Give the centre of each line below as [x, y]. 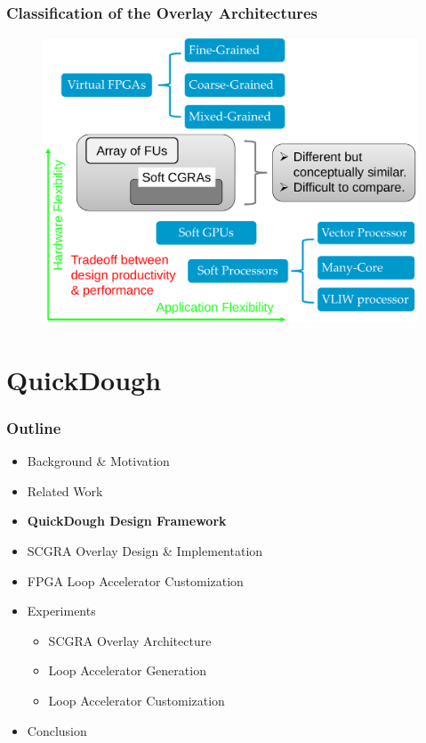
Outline [34, 428]
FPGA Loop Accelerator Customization [135, 580]
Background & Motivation [98, 461]
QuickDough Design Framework [127, 521]
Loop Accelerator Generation [127, 670]
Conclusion [57, 730]
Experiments [61, 611]
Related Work [65, 490]
